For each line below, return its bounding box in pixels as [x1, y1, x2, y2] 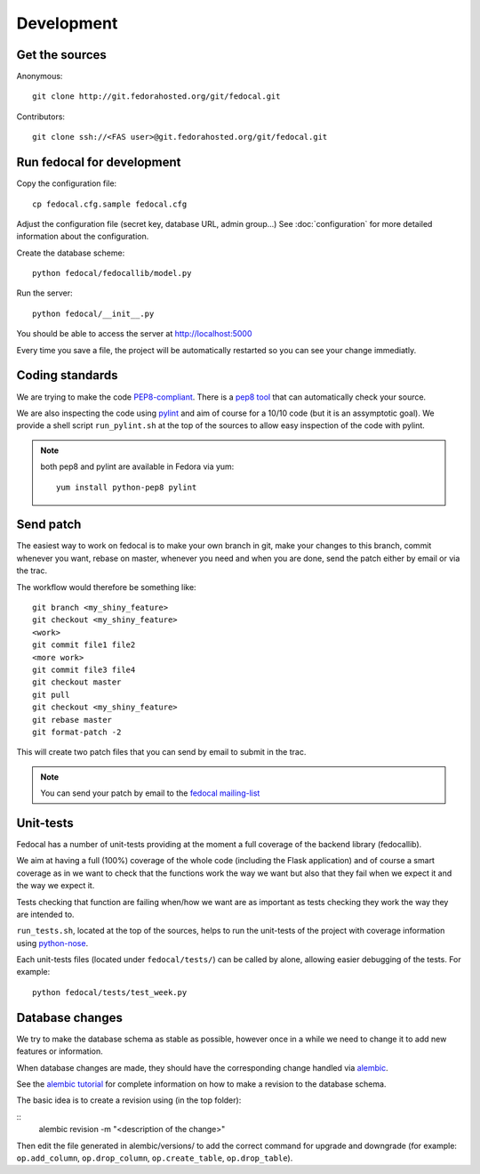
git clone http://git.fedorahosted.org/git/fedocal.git [32, 92, 281, 101]
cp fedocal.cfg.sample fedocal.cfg [32, 198, 188, 209]
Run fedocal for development [16, 155, 181, 170]
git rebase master [32, 715, 113, 725]
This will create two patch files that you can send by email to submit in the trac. [16, 747, 307, 757]
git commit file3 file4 [32, 664, 136, 675]
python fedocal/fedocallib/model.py [32, 268, 192, 279]
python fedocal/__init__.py [32, 308, 155, 319]
